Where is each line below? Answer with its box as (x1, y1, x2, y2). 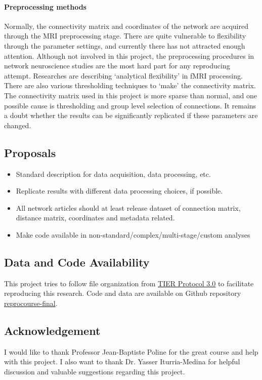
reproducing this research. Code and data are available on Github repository (4, 288, 241, 298)
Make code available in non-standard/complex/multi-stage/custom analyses (16, 229, 250, 240)
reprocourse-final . (4, 297, 58, 308)
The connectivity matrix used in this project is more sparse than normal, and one (4, 90, 257, 100)
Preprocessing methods (4, 1, 86, 12)
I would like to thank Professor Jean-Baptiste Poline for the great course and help (4, 346, 258, 357)
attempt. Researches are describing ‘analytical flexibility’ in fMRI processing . (4, 70, 243, 81)
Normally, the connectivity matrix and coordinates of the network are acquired (4, 20, 248, 31)
